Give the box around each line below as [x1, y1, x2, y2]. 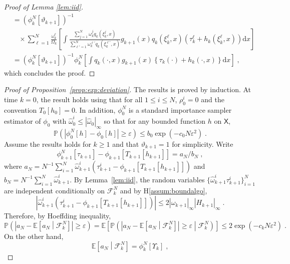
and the [201, 94, 224, 104]
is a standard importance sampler [128, 104, 232, 115]
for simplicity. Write [172, 138, 233, 149]
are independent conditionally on [4, 185, 105, 195]
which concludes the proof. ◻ [4, 67, 95, 78]
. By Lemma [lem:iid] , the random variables [70, 174, 205, 184]
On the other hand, [4, 230, 64, 241]
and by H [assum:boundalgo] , [120, 185, 207, 195]
